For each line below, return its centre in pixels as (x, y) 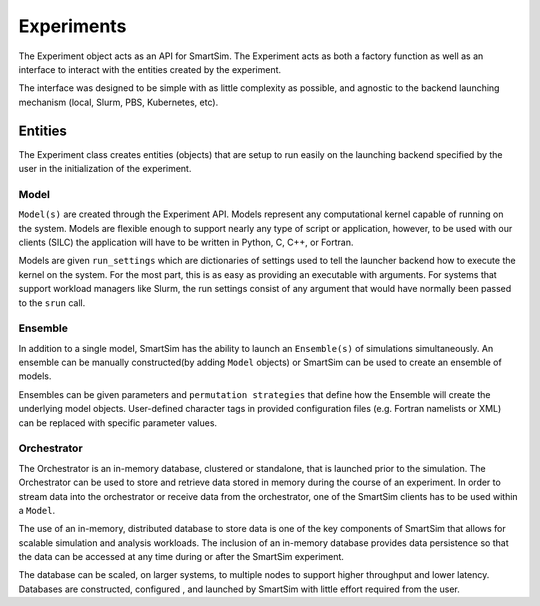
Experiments (72, 26)
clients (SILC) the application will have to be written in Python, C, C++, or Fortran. (186, 242)
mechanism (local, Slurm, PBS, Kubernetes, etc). (118, 102)
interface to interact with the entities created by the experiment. (150, 69)
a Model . (37, 510)
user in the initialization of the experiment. (105, 169)
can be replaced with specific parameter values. (118, 422)
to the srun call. (52, 302)
